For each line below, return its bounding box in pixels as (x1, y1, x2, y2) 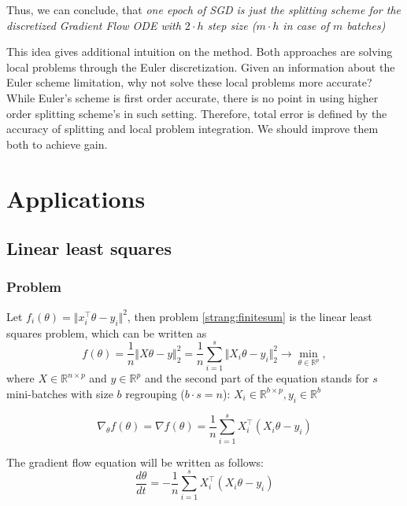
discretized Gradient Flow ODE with (6, 17, 181, 33)
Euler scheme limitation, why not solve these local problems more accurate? (6, 74, 372, 90)
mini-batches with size (6, 385, 113, 401)
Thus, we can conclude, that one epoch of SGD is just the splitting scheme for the (6, 2, 401, 17)
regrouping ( (125, 385, 185, 401)
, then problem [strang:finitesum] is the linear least (127, 308, 372, 324)
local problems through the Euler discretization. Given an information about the (6, 58, 395, 75)
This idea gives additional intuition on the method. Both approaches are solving (6, 43, 393, 60)
